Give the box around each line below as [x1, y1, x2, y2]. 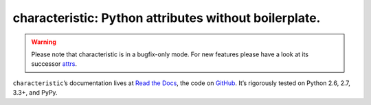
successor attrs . [31, 60, 77, 68]
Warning [31, 38, 56, 46]
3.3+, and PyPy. [12, 89, 58, 97]
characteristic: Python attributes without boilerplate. [12, 10, 321, 25]
